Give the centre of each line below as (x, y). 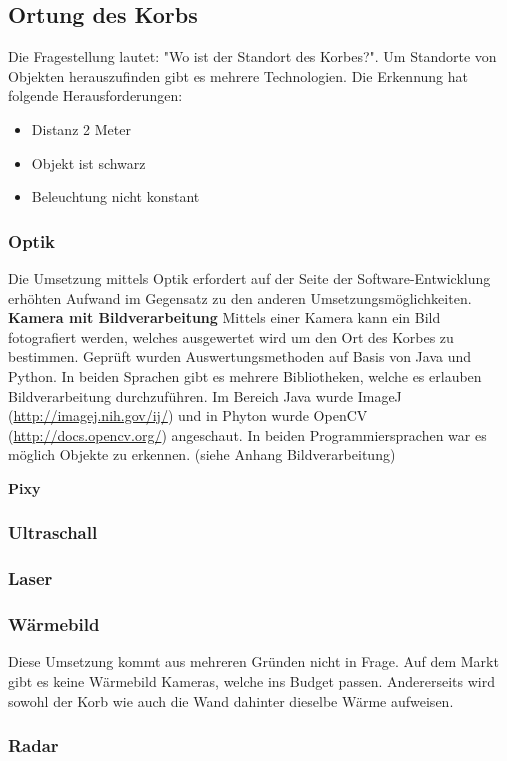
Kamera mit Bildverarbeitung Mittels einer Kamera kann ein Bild (224, 317)
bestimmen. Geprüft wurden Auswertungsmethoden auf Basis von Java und (240, 356)
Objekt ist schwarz (88, 162)
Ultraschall (53, 532)
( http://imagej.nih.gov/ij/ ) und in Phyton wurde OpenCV (188, 415)
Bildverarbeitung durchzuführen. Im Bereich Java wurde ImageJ (205, 395)
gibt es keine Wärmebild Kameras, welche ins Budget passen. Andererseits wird (251, 681)
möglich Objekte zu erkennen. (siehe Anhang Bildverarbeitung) (202, 454)
